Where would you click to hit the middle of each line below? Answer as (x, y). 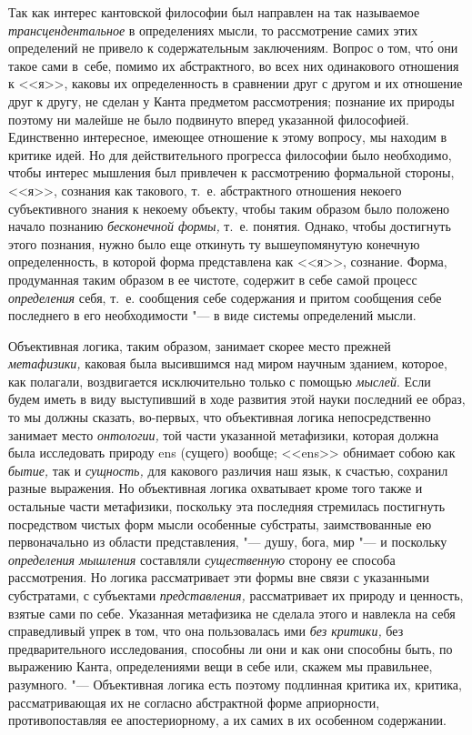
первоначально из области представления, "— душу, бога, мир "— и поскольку (228, 542)
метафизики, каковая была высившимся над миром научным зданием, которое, (228, 363)
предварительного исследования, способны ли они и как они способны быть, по (231, 648)
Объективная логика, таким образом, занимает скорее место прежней (200, 345)
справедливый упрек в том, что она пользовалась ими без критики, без (206, 631)
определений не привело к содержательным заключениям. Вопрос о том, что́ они (233, 48)
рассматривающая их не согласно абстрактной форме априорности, (194, 702)
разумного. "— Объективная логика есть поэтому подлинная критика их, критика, (235, 684)
